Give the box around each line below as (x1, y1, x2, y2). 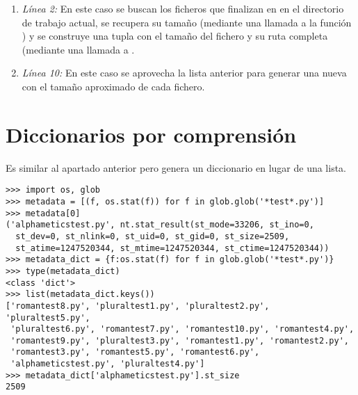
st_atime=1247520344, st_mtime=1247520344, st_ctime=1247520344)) (15, 243, 329, 253)
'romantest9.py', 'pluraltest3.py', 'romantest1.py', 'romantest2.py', (10, 335, 349, 346)
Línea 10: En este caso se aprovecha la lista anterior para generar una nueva (22, 65, 347, 80)
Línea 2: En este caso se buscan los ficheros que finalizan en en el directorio (22, 1, 344, 15)
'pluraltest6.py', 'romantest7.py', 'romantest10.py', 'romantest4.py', (10, 324, 355, 334)
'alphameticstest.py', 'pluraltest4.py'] (10, 359, 205, 369)
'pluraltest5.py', (6, 312, 90, 323)
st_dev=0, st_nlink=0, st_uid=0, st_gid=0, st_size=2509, (15, 231, 290, 241)
